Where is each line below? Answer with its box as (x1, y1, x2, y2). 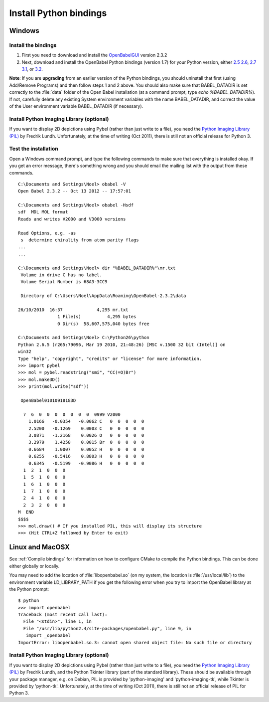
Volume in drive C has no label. (20, 272, 102, 278)
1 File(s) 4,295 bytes (57, 314, 136, 320)
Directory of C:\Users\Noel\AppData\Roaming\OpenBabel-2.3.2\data (20, 293, 186, 299)
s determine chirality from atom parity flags (20, 237, 139, 243)
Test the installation (9, 145, 58, 152)
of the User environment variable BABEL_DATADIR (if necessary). (9, 103, 143, 109)
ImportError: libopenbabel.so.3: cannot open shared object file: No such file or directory (18, 640, 252, 645)
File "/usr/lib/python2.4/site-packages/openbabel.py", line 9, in (23, 626, 192, 631)
